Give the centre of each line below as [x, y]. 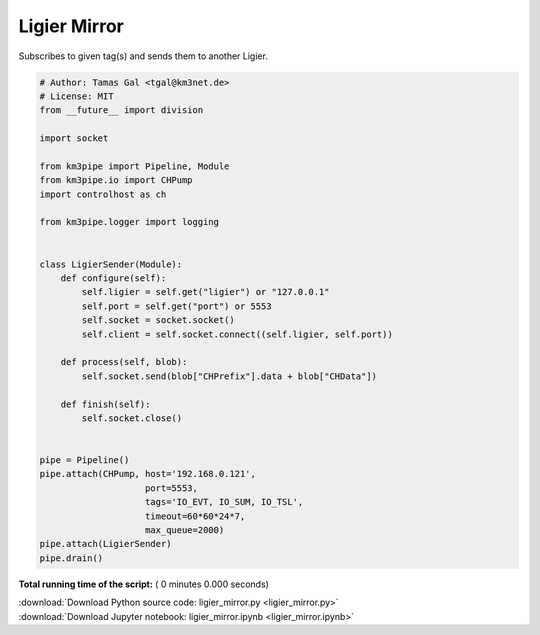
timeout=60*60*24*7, [195, 516]
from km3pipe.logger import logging [129, 222]
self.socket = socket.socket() [158, 320]
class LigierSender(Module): [111, 264]
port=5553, [172, 488]
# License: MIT [76, 96]
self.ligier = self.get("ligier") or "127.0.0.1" [205, 292]
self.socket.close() [132, 418]
